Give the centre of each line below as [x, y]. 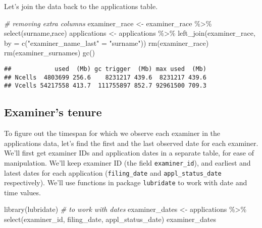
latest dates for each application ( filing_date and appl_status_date [113, 172]
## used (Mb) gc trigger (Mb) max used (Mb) [105, 69]
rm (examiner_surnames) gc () [49, 53]
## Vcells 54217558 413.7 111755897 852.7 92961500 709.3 [105, 86]
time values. [22, 192]
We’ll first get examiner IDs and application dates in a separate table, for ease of [129, 153]
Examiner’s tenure [53, 112]
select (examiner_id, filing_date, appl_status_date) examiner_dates [110, 219]
